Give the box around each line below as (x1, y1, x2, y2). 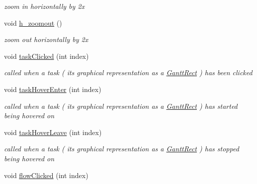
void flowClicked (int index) (4, 170, 88, 180)
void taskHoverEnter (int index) (4, 84, 101, 94)
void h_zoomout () (4, 17, 62, 28)
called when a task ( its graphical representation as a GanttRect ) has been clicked (4, 67, 253, 78)
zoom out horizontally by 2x (4, 34, 88, 45)
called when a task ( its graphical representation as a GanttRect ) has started (4, 100, 238, 111)
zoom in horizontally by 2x (4, 1, 85, 11)
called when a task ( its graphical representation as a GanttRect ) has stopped (4, 143, 239, 154)
